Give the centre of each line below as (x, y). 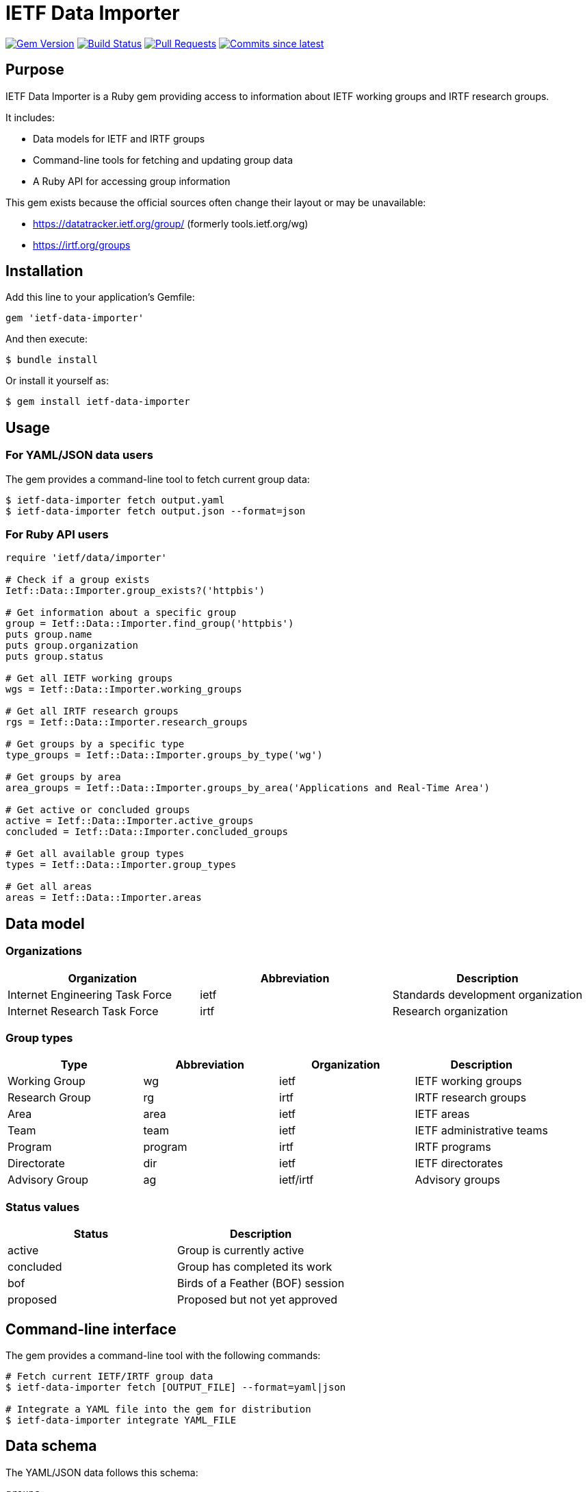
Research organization (450, 1011)
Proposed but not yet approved (258, 1300)
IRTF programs (453, 1147)
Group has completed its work (255, 1267)
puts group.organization (72, 646)
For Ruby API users (57, 535)
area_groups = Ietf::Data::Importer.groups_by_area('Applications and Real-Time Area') (248, 788)
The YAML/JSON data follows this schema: (102, 1472)
